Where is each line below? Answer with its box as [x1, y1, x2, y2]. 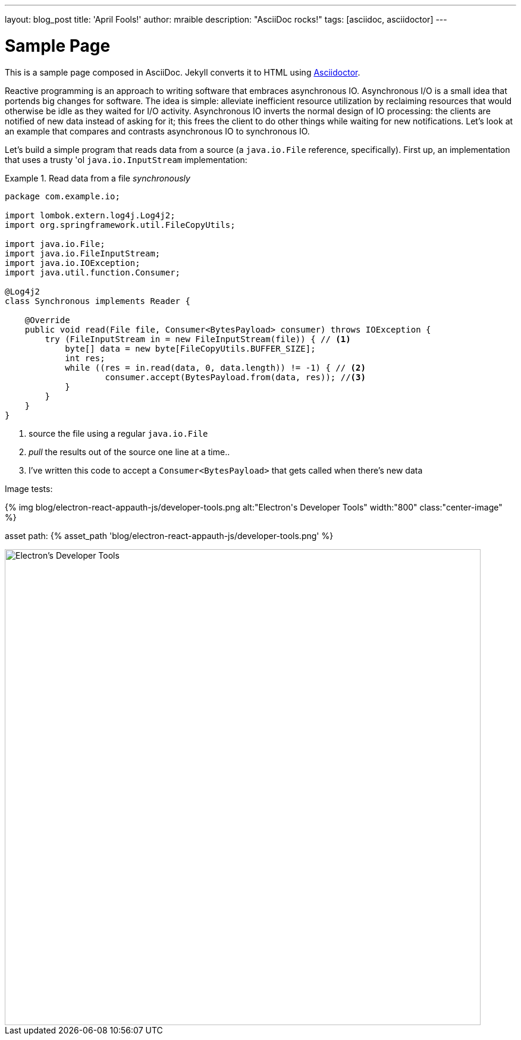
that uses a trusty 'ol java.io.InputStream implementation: [5, 154, 247, 165]
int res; [65, 353, 105, 363]
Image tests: [5, 483, 53, 494]
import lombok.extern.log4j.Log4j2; [5, 210, 175, 220]
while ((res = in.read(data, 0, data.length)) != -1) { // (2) [65, 362, 366, 372]
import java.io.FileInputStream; [5, 248, 161, 258]
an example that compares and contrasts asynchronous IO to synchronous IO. [5, 126, 310, 136]
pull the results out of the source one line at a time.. [29, 446, 230, 457]
